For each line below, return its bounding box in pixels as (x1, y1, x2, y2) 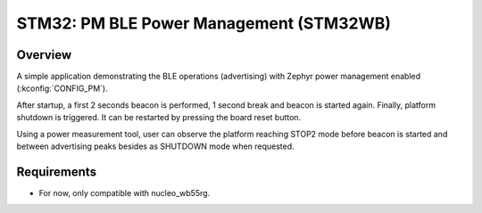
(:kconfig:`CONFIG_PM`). (16, 83, 108, 94)
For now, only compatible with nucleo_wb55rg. (38, 187, 211, 198)
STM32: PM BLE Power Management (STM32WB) (16, 13, 392, 33)
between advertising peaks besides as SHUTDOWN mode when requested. (16, 141, 295, 152)
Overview (16, 47, 72, 62)
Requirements (16, 164, 97, 179)
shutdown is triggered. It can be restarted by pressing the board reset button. (16, 112, 302, 123)
